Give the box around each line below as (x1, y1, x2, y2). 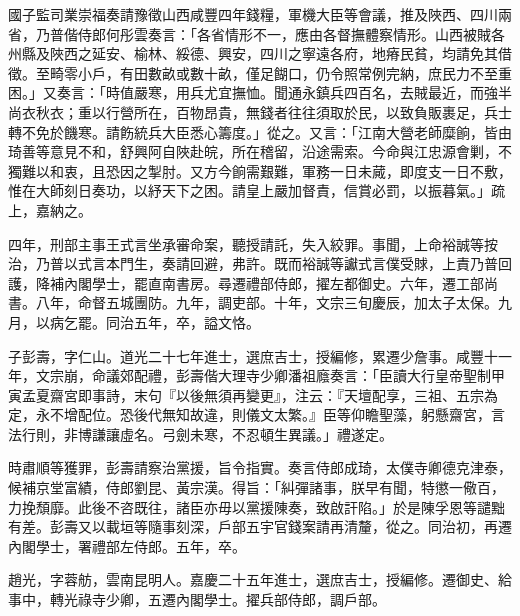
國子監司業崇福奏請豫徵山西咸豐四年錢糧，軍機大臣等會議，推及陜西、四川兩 (8, 4, 512, 24)
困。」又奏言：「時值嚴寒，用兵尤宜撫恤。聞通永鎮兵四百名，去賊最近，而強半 (8, 82, 512, 103)
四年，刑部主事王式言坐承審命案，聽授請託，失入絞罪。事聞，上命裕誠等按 (8, 233, 498, 254)
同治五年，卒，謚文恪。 (105, 311, 260, 332)
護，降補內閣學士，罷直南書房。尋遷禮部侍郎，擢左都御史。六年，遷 (8, 272, 456, 293)
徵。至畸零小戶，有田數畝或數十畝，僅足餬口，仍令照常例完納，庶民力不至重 (8, 62, 512, 83)
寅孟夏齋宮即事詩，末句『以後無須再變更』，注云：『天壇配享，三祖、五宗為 (8, 384, 498, 405)
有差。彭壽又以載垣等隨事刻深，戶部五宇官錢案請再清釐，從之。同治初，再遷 (8, 516, 512, 537)
